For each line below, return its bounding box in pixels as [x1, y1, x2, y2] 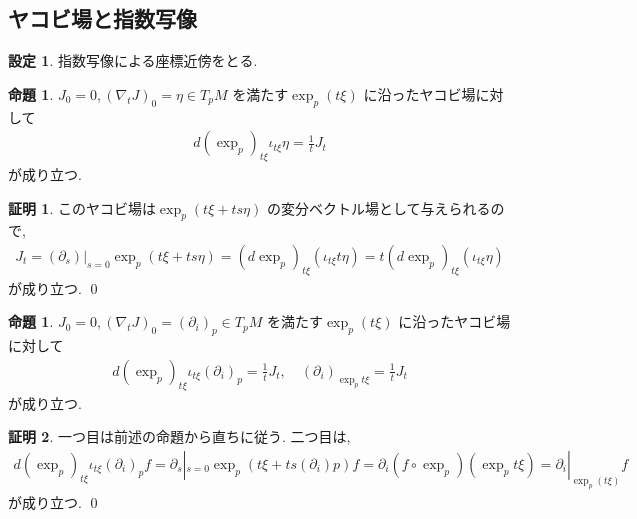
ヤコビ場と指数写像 [8, 3, 197, 34]
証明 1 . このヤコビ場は [8, 197, 156, 218]
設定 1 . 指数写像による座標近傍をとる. [8, 50, 258, 71]
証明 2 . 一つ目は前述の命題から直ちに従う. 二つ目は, [8, 426, 351, 447]
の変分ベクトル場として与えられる [266, 197, 491, 218]
